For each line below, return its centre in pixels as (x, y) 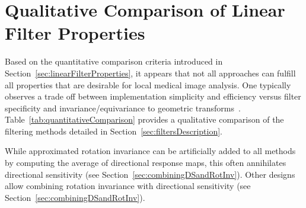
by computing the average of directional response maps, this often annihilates (146, 163)
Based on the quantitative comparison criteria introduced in (114, 61)
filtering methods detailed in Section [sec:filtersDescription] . (114, 131)
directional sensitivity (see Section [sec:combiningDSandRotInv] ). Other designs (150, 174)
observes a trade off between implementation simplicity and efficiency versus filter (153, 96)
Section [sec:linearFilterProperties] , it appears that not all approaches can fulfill (150, 73)
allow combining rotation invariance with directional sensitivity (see (128, 186)
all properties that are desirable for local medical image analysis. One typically (148, 84)
